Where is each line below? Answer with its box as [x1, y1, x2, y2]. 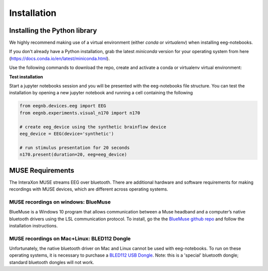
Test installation [9, 73, 43, 79]
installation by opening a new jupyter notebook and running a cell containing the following [9, 90, 193, 96]
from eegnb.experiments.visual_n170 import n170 [19, 110, 140, 116]
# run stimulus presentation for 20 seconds [19, 144, 130, 150]
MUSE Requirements [9, 166, 74, 175]
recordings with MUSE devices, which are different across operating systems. [9, 186, 168, 192]
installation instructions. [9, 222, 58, 228]
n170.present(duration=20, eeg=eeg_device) [19, 152, 128, 157]
